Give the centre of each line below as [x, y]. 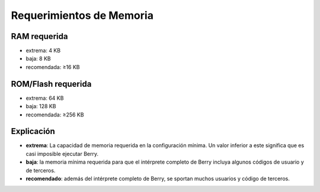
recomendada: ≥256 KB [55, 115]
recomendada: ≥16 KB [53, 67]
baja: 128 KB [41, 106]
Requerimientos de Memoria [82, 15]
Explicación [33, 131]
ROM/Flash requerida [51, 84]
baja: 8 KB [38, 58]
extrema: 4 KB [43, 51]
